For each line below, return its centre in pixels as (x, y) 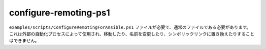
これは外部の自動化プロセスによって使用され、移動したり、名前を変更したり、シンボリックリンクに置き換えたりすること (132, 33)
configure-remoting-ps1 (60, 13)
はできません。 (24, 41)
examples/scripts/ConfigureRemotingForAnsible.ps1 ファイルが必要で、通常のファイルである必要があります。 (130, 27)
